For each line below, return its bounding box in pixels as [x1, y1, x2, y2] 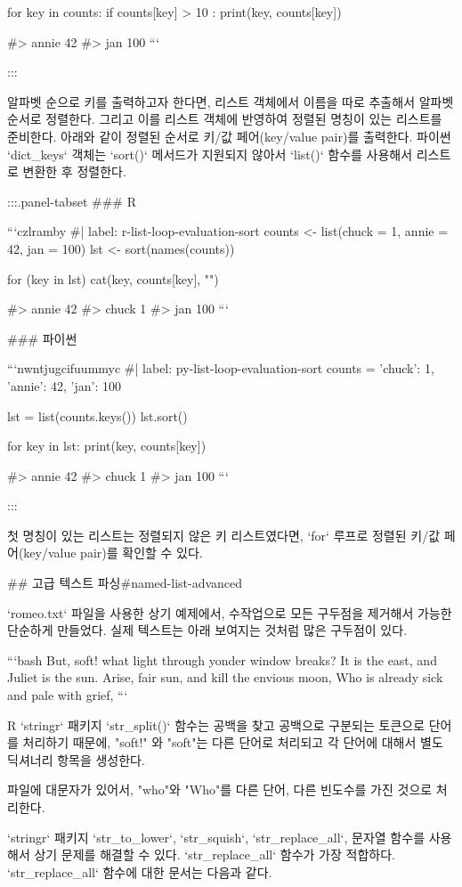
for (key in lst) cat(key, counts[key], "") [7, 269, 219, 288]
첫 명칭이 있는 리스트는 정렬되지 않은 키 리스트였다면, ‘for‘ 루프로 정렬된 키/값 [7, 525, 441, 544]
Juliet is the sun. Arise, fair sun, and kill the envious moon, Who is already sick [7, 668, 443, 687]
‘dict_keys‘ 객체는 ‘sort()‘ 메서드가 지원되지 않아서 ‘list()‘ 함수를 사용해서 [7, 144, 413, 163]
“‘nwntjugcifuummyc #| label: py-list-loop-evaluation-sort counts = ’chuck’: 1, [7, 359, 434, 378]
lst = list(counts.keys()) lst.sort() [7, 406, 188, 425]
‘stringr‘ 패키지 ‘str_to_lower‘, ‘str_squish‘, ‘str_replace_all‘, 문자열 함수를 [7, 827, 426, 846]
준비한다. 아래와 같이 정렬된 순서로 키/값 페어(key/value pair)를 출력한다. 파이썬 [7, 126, 451, 145]
